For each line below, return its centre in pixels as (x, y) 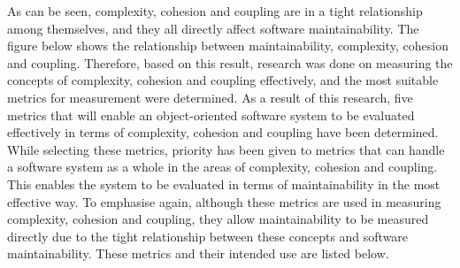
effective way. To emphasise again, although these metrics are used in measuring (224, 201)
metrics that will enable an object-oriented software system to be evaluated (211, 115)
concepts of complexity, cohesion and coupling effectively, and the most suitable (223, 80)
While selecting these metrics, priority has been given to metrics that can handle (226, 149)
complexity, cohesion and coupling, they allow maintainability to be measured (218, 219)
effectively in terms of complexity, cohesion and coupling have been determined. (223, 132)
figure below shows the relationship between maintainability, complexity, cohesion (228, 46)
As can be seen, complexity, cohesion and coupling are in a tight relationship (215, 11)
